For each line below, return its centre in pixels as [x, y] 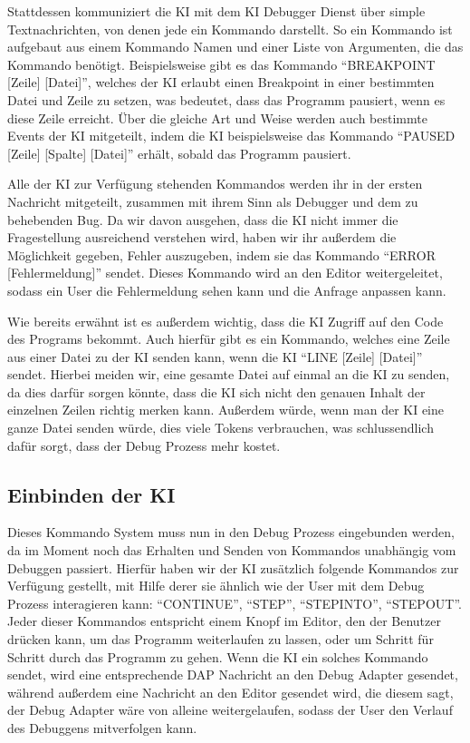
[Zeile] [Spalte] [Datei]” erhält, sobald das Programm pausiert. [179, 153]
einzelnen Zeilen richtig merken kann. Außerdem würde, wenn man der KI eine [226, 410]
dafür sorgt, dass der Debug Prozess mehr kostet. [144, 445]
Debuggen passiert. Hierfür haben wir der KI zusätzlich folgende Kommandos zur [233, 567]
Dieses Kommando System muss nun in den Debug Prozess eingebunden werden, [231, 532]
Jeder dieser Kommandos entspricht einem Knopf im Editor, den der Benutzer [224, 621]
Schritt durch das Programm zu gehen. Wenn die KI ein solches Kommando [218, 656]
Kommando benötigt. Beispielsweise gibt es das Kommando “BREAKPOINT [221, 64]
